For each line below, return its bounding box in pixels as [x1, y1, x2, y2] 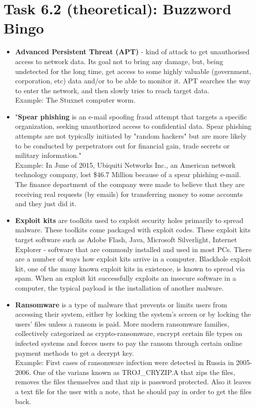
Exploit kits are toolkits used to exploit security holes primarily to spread [15, 215, 244, 225]
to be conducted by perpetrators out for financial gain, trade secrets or [15, 140, 230, 150]
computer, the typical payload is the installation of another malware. [15, 282, 224, 293]
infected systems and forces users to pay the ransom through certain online [15, 337, 243, 348]
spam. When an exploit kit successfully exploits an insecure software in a [15, 273, 236, 283]
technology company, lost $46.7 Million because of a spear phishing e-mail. [15, 169, 241, 180]
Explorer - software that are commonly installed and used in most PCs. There [15, 244, 252, 254]
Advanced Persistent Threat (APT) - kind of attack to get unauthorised [15, 46, 250, 57]
